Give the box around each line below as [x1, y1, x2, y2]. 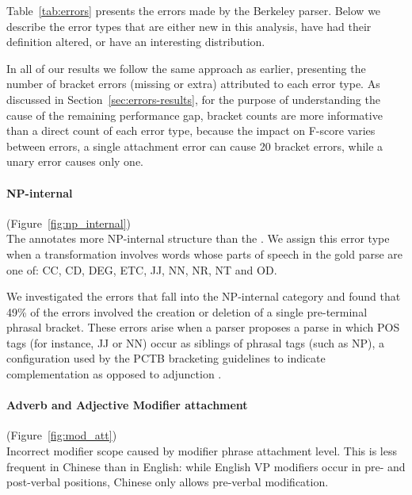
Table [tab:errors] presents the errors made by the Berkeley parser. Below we [6, 2, 381, 18]
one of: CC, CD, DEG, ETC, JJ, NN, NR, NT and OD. [6, 261, 277, 278]
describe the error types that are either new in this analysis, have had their [6, 17, 372, 34]
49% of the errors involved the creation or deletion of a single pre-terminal [6, 303, 368, 320]
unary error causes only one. [6, 153, 143, 170]
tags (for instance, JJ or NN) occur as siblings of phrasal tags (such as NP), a [6, 334, 385, 351]
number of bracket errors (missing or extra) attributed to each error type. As [6, 75, 380, 92]
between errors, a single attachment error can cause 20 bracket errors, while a [6, 137, 383, 154]
